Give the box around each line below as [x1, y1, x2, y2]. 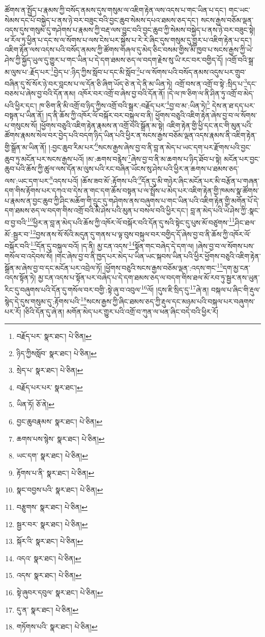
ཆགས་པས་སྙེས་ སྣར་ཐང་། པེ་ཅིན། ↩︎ [16, 433, 105, 444]
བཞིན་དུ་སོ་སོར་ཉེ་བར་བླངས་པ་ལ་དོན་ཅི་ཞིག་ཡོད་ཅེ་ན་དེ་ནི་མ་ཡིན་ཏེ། [5, 78, 172, 89]
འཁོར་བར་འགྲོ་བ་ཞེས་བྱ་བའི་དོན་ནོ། [77, 88, 165, 99]
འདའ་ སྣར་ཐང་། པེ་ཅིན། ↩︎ [16, 553, 81, 563]
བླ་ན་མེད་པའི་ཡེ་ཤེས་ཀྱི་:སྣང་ [190, 205, 260, 216]
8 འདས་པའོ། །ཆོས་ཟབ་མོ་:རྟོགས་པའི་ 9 [49, 173, 141, 186]
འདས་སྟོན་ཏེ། [5, 272, 36, 283]
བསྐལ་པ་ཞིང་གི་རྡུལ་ [211, 284, 260, 295]
